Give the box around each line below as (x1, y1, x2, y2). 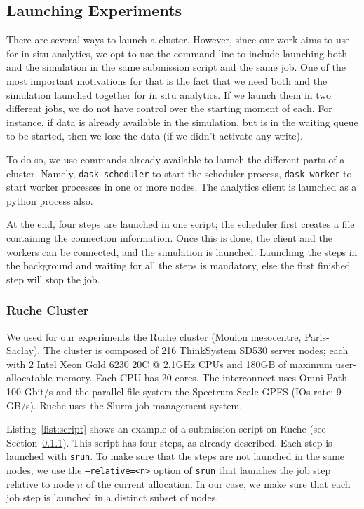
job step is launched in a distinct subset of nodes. (6, 490, 219, 505)
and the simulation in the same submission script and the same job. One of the (6, 60, 346, 74)
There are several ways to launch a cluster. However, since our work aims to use (6, 32, 350, 47)
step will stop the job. (6, 271, 100, 286)
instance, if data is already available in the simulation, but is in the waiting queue (6, 114, 358, 129)
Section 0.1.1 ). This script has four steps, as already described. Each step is (6, 435, 332, 449)
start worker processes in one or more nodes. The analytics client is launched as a (6, 179, 357, 194)
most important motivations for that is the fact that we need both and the (6, 73, 328, 88)
